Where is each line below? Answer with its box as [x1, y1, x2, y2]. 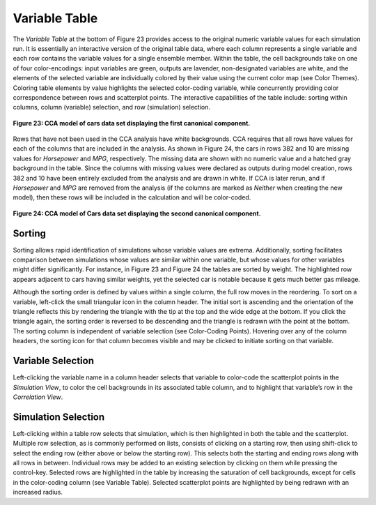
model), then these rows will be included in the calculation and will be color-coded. [13, 193, 251, 202]
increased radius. [13, 488, 63, 497]
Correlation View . [13, 393, 63, 401]
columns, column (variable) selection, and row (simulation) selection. [13, 103, 210, 112]
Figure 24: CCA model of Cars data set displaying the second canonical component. [13, 209, 261, 218]
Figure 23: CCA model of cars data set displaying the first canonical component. [13, 119, 251, 127]
